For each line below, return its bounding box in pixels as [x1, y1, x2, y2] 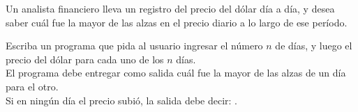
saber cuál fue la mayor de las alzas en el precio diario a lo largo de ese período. [6, 15, 348, 29]
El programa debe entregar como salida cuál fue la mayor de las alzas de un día [6, 65, 346, 80]
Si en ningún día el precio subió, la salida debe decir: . [6, 93, 237, 107]
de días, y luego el [275, 38, 352, 53]
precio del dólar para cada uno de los [6, 51, 164, 66]
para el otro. [6, 79, 59, 93]
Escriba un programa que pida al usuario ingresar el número [6, 38, 263, 53]
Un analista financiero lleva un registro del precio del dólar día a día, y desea [6, 1, 335, 15]
